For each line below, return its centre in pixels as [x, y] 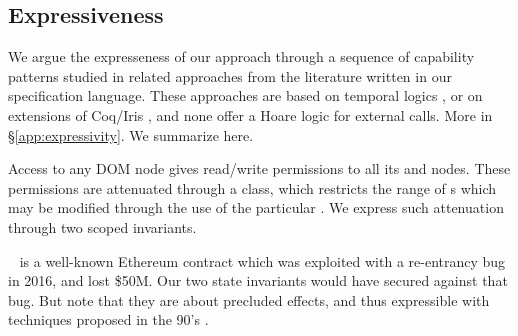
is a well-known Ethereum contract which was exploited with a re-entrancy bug [262, 260]
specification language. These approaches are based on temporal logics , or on [245, 95]
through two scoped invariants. [102, 226]
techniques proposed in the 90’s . [108, 319]
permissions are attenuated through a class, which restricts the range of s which [252, 187]
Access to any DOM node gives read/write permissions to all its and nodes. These [259, 168]
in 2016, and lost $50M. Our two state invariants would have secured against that [258, 280]
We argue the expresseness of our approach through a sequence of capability [241, 56]
